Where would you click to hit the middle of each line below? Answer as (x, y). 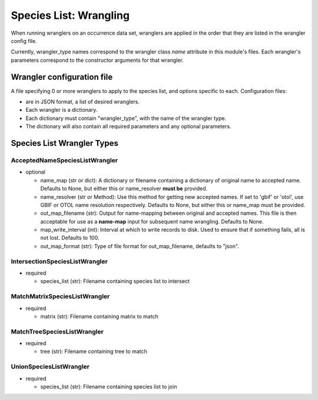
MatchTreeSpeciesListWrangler (57, 331)
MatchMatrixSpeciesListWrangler (60, 296)
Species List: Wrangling (70, 15)
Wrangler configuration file (62, 77)
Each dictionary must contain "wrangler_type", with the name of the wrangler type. (126, 118)
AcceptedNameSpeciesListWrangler (64, 160)
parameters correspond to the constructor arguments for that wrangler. (97, 60)
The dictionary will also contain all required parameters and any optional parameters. (129, 126)
